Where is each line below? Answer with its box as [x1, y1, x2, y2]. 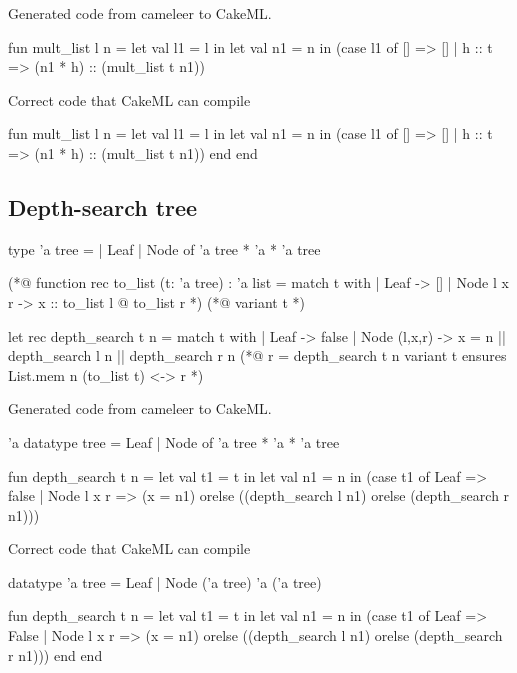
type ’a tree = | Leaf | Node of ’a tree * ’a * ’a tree [8, 238, 321, 259]
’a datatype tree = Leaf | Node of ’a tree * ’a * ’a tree [8, 431, 340, 452]
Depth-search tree [8, 191, 198, 222]
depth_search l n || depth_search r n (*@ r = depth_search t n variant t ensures [8, 345, 507, 366]
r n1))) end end [8, 644, 103, 665]
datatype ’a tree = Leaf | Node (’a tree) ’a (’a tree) [8, 571, 322, 592]
